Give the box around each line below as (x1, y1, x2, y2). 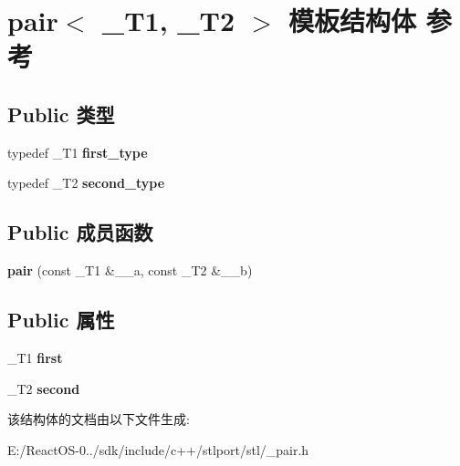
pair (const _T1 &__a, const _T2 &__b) (7, 261, 253, 280)
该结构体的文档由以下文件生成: (7, 409, 190, 429)
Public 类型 (7, 99, 115, 128)
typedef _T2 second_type (7, 173, 165, 192)
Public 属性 (7, 305, 115, 334)
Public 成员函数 (7, 218, 153, 246)
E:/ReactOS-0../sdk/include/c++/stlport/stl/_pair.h (7, 440, 309, 459)
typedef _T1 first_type (7, 142, 148, 161)
